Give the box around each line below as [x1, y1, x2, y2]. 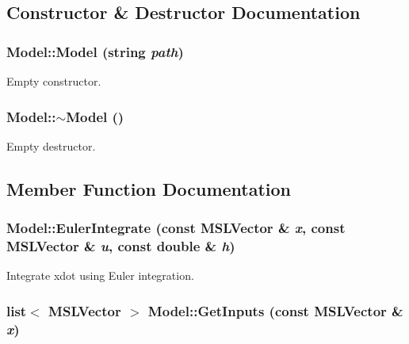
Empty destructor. [6, 137, 96, 154]
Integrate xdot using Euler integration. [6, 267, 194, 284]
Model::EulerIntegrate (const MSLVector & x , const [6, 218, 346, 238]
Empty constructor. [6, 73, 101, 89]
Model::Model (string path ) [6, 41, 184, 61]
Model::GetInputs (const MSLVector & [147, 300, 403, 320]
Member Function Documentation [6, 176, 292, 201]
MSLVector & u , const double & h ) [6, 236, 235, 256]
